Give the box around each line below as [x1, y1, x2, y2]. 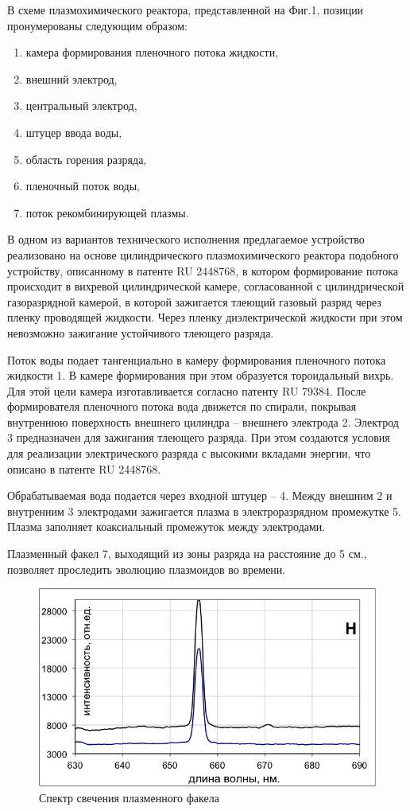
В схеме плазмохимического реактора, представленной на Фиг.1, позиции [7, 2, 364, 18]
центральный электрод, [25, 97, 137, 114]
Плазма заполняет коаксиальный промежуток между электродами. [7, 518, 326, 535]
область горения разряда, [25, 150, 147, 167]
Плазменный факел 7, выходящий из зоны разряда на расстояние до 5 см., [7, 545, 367, 562]
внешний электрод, [25, 70, 118, 87]
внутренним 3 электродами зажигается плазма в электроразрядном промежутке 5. [7, 502, 401, 519]
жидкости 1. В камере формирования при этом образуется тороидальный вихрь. [7, 367, 394, 384]
